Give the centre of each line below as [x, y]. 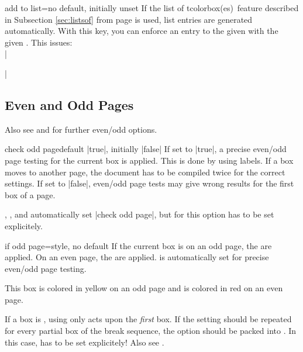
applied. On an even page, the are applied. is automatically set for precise [137, 257]
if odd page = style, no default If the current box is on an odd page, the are [138, 245]
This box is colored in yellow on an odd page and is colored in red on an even [144, 288]
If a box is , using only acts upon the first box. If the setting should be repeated [148, 319]
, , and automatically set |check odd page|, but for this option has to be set [140, 214]
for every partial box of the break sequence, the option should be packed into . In [151, 331]
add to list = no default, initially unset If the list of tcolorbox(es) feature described [152, 8]
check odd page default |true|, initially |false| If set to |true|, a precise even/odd [146, 149]
